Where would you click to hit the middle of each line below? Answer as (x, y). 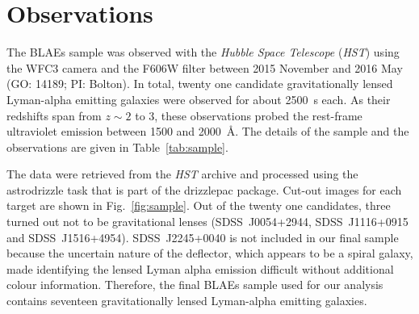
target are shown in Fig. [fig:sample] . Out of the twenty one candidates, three (199, 205)
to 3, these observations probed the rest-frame (249, 115)
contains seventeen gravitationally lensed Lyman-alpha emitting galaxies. (187, 301)
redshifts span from (54, 115)
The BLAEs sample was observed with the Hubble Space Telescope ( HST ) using (203, 52)
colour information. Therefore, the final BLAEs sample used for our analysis (195, 285)
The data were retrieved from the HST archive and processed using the (182, 174)
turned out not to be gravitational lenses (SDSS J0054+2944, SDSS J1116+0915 (207, 222)
